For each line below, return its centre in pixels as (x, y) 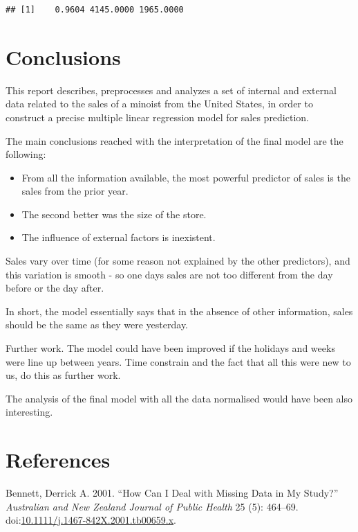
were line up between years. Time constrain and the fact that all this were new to (178, 361)
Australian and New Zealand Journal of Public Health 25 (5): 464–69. (152, 506)
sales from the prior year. (75, 191)
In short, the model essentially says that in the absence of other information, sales (179, 311)
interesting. (29, 412)
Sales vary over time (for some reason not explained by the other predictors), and (178, 261)
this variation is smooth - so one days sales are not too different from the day (169, 274)
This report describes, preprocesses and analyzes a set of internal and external (171, 90)
